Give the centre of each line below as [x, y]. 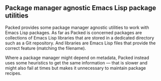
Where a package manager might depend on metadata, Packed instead [77, 58]
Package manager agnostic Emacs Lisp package [80, 8]
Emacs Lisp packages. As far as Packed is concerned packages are [74, 32]
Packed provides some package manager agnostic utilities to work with [77, 27]
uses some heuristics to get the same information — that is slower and [76, 62]
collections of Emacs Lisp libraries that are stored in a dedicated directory [80, 38]
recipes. [13, 73]
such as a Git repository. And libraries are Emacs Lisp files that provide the [80, 43]
